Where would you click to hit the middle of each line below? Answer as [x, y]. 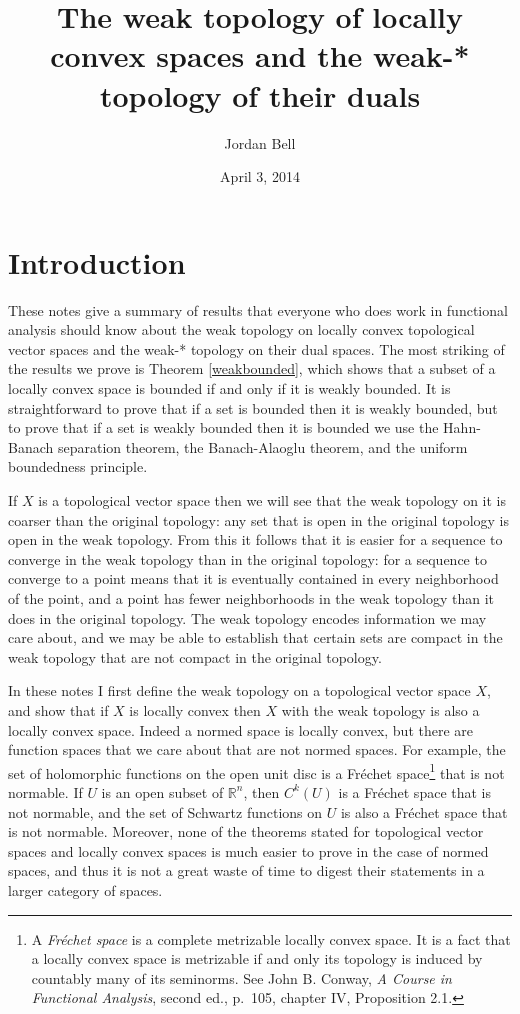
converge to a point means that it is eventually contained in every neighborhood [253, 578]
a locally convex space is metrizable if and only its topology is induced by [257, 958]
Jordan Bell [260, 142]
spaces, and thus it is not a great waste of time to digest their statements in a [246, 870]
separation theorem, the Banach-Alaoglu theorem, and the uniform [262, 446]
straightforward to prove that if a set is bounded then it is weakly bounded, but [253, 407]
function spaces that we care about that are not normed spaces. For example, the [257, 749]
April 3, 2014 [260, 176]
